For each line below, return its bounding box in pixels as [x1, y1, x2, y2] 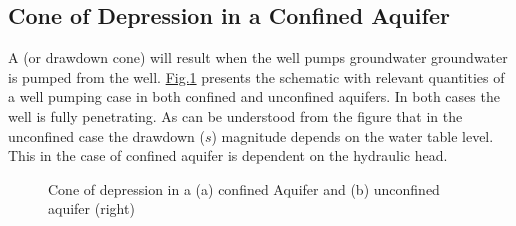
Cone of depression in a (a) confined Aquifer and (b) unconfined [48, 178, 440, 199]
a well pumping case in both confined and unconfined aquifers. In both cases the [8, 86, 500, 107]
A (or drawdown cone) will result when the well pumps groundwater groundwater [8, 47, 508, 68]
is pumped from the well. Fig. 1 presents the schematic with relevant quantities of [8, 66, 505, 87]
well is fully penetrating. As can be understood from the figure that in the [8, 105, 463, 126]
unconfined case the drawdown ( [8, 125, 205, 146]
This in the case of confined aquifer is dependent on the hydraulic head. [8, 145, 448, 166]
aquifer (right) [48, 198, 135, 219]
